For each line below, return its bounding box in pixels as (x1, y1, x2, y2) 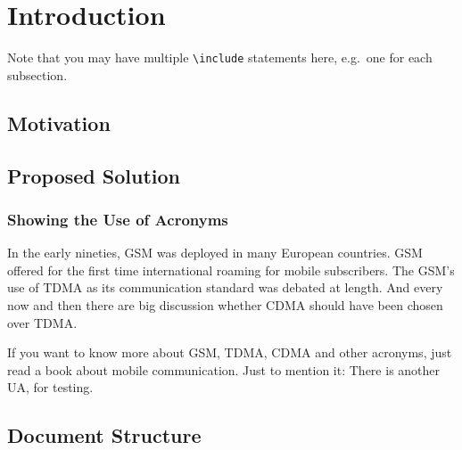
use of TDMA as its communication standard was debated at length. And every (7, 278, 443, 297)
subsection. (7, 65, 68, 84)
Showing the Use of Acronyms (7, 208, 228, 230)
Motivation (7, 109, 111, 136)
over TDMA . (7, 313, 78, 331)
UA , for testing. (7, 378, 94, 397)
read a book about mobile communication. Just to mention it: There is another (7, 360, 441, 379)
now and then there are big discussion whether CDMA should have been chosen (7, 295, 443, 314)
